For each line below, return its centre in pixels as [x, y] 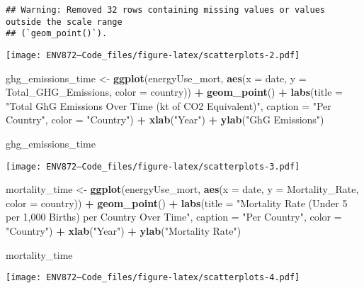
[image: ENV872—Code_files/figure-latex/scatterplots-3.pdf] [153, 166]
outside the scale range [64, 22]
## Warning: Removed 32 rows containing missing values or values [166, 10]
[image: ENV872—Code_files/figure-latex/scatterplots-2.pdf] [153, 55]
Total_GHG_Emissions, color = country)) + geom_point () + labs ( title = [174, 92]
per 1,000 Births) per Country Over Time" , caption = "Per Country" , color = [174, 217]
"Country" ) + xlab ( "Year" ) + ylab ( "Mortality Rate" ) [124, 231]
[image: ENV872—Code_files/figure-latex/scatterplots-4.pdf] [153, 278]
